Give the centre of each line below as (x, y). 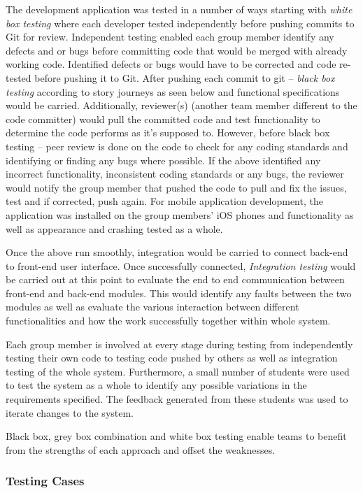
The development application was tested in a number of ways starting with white (179, 9)
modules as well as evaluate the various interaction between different (152, 307)
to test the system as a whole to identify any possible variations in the (156, 385)
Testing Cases (45, 481)
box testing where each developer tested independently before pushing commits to (180, 23)
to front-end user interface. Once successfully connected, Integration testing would (181, 265)
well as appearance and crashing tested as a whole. (114, 228)
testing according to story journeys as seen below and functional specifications (173, 91)
